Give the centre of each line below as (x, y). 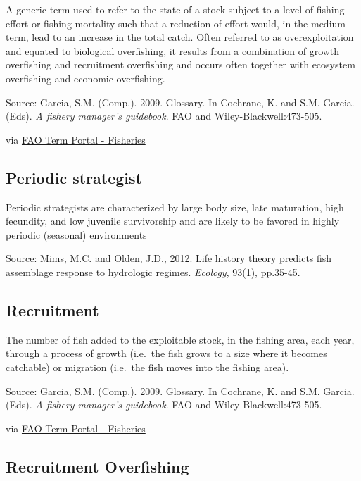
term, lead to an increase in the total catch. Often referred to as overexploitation (180, 37)
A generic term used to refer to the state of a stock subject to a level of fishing (175, 9)
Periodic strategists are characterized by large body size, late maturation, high (175, 207)
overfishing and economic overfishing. (85, 78)
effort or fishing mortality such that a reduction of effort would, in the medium (176, 23)
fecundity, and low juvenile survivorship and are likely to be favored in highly (173, 221)
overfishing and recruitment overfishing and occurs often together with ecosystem (180, 64)
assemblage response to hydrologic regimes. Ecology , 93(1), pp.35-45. (153, 271)
